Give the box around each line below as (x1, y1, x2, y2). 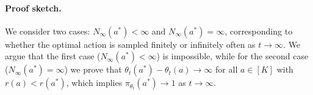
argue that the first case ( (5, 50, 101, 62)
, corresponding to (225, 24, 293, 37)
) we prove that (64, 63, 122, 76)
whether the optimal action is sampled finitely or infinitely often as (5, 38, 256, 50)
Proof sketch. (5, 1, 62, 14)
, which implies (66, 76, 123, 89)
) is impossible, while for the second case (156, 50, 309, 62)
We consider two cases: (5, 24, 90, 37)
